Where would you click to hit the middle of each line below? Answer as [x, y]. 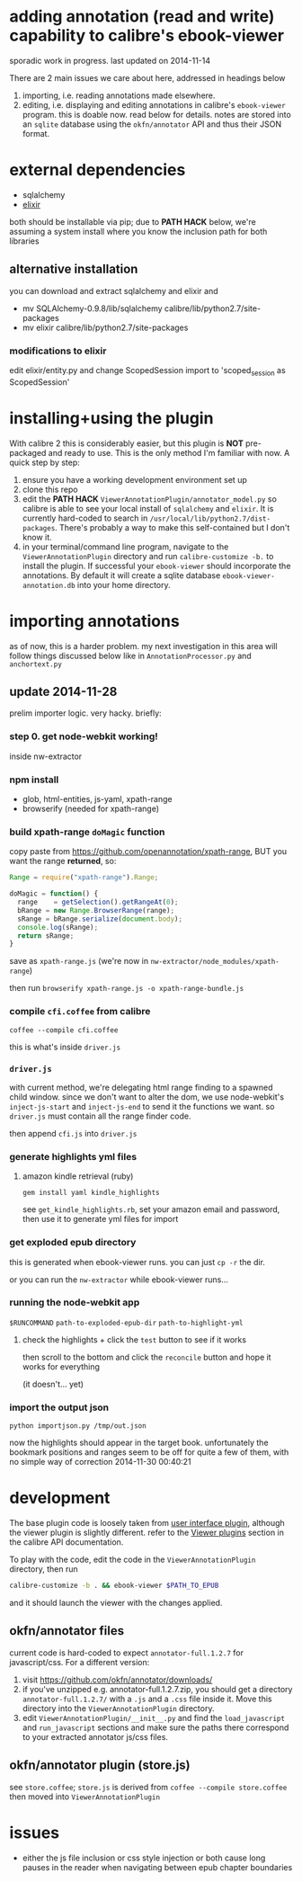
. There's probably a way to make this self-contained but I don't [173, 527]
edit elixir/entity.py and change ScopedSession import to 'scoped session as [147, 371]
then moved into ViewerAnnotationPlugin [84, 1797]
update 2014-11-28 [63, 692]
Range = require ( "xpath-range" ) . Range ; [84, 878]
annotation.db [49, 585]
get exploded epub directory [73, 1243]
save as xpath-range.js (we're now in [79, 961]
